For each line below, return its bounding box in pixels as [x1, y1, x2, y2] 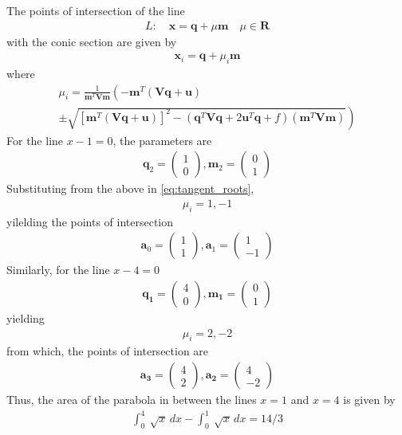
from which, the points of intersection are [6, 343, 209, 359]
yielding [6, 310, 45, 326]
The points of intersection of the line [6, 2, 185, 18]
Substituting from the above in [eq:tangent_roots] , [6, 180, 254, 197]
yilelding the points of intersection [6, 213, 174, 229]
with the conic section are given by [6, 33, 177, 49]
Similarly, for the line [6, 261, 110, 278]
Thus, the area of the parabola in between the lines [6, 391, 257, 408]
